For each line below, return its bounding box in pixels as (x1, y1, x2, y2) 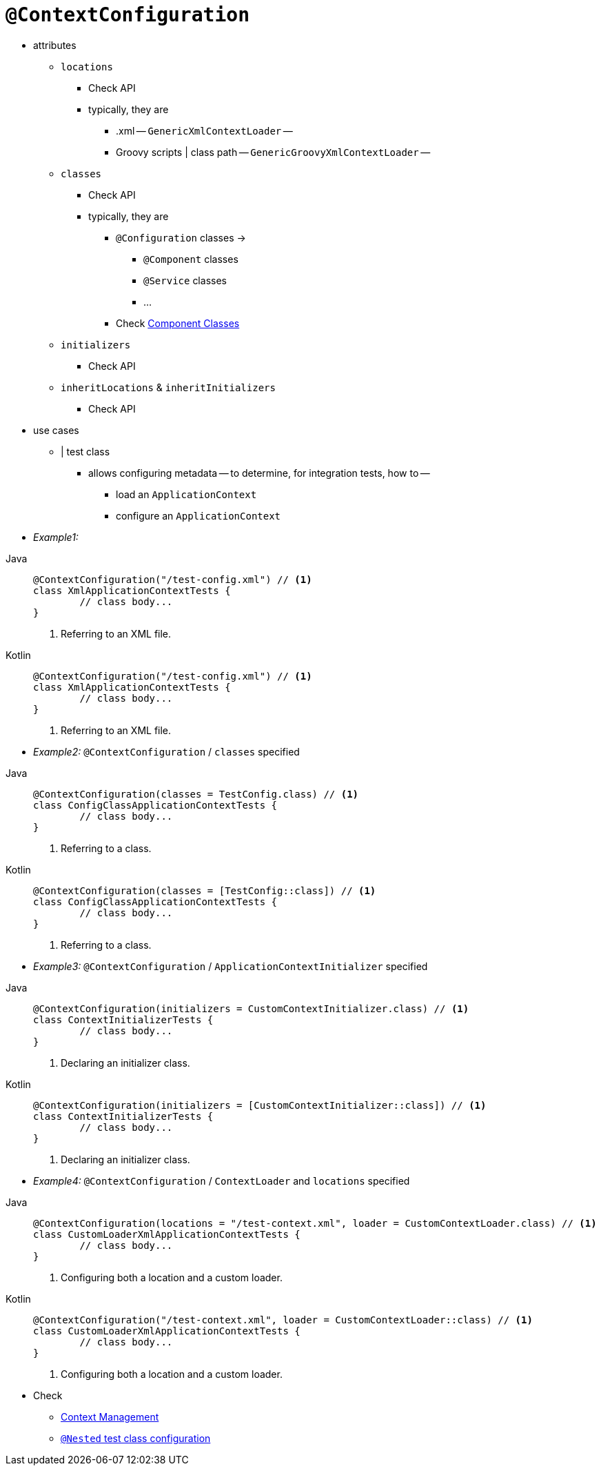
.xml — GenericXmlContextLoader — (116, 124, 293, 137)
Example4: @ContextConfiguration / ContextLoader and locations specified (33, 1174, 410, 1187)
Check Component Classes (116, 317, 240, 329)
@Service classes (143, 274, 227, 286)
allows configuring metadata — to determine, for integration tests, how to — (88, 466, 430, 479)
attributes (33, 39, 77, 51)
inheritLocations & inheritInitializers (61, 381, 276, 393)
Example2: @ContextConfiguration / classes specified (33, 745, 300, 758)
